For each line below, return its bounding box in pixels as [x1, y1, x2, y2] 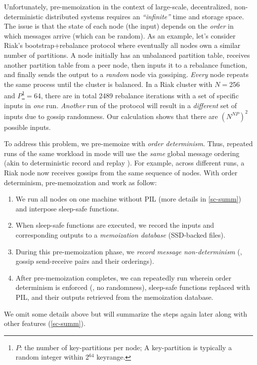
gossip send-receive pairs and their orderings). [15, 256, 154, 266]
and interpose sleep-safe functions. [15, 203, 119, 213]
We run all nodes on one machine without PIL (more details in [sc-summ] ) [15, 194, 241, 204]
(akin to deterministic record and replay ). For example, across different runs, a [4, 158, 245, 168]
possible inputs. [4, 122, 51, 132]
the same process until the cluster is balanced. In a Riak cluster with [4, 79, 213, 89]
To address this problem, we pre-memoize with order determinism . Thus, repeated [4, 138, 253, 149]
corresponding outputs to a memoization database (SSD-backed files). [15, 230, 225, 240]
